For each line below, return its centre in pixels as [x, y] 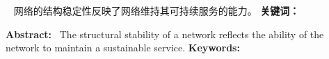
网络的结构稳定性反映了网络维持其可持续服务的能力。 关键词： [157, 10]
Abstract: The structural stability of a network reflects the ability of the [165, 34]
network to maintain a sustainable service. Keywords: [123, 48]
